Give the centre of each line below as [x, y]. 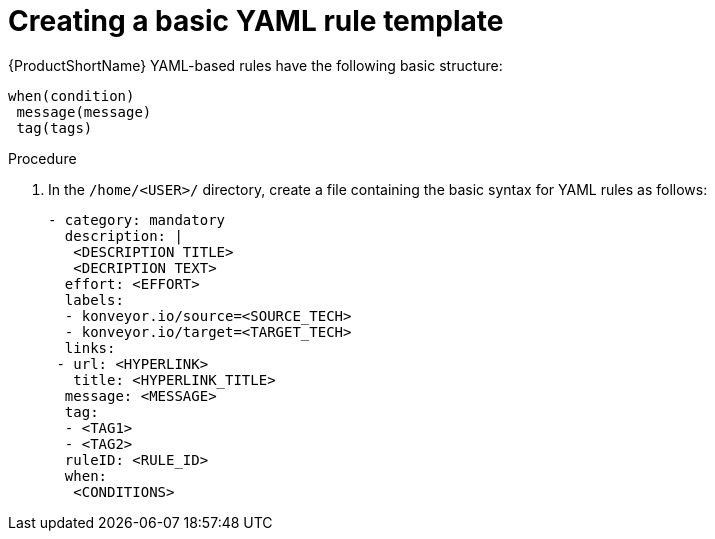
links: [90, 347]
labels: [94, 299]
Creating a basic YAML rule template [256, 21]
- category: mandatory [137, 219]
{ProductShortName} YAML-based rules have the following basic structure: [255, 65]
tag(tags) [54, 127]
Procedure [42, 158]
